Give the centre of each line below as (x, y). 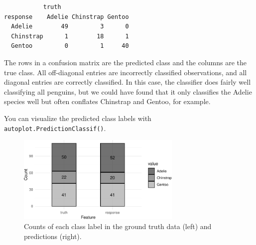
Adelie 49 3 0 (70, 27)
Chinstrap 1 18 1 (70, 36)
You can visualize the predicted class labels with (78, 118)
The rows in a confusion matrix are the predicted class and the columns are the (126, 62)
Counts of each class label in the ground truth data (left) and (118, 226)
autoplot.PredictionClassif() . (55, 128)
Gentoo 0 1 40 (70, 46)
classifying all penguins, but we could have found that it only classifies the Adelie (128, 91)
